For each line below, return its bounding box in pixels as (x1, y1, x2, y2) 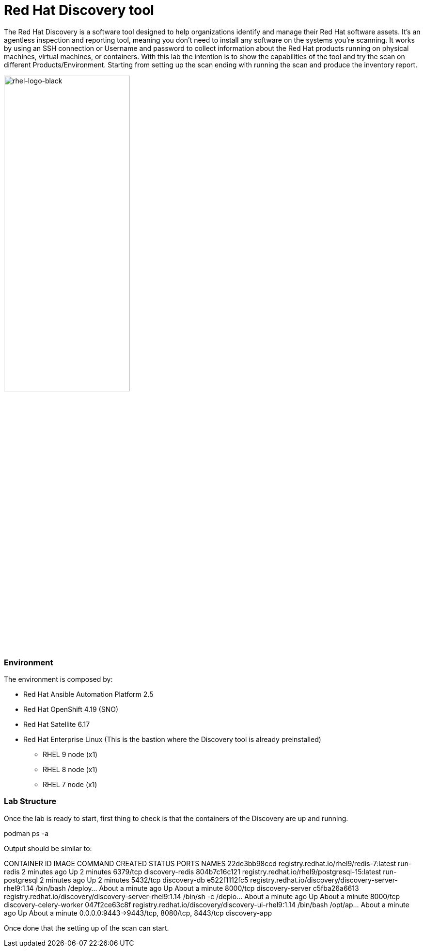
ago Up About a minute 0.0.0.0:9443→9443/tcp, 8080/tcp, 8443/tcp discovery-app (4, 908, 272, 917)
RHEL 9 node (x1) (43, 750, 98, 759)
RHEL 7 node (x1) (43, 780, 97, 789)
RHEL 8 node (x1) (43, 765, 98, 774)
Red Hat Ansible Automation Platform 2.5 (23, 690, 154, 699)
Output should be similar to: (4, 844, 92, 853)
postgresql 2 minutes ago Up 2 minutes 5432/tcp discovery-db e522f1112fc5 (4, 875, 249, 884)
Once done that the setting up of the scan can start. (4, 923, 169, 932)
